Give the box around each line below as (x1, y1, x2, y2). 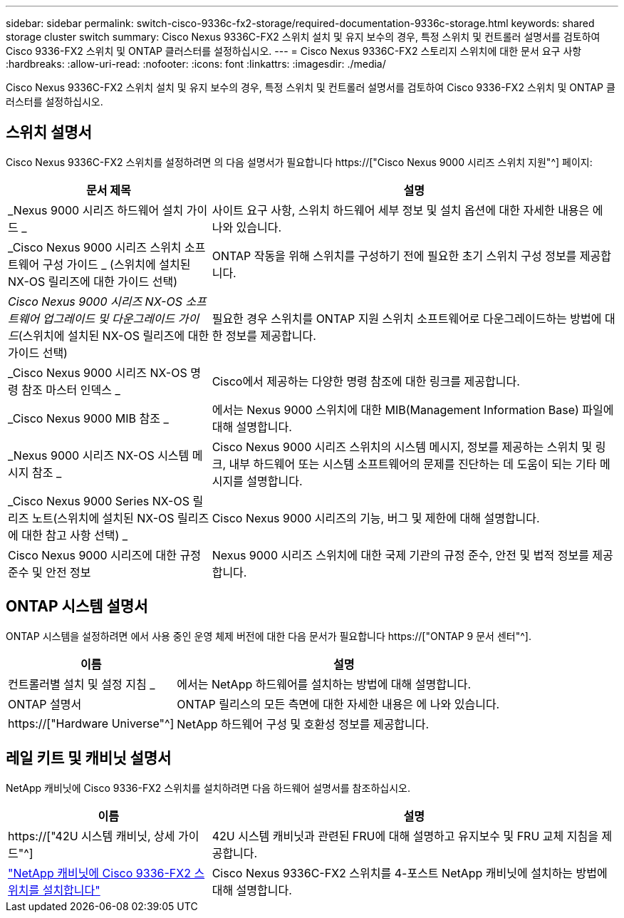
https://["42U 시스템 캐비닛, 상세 (8, 828, 175, 843)
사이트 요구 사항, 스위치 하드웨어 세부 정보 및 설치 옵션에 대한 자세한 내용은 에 (212, 202, 603, 217)
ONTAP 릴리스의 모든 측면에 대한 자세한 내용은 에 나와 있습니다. (177, 696, 500, 711)
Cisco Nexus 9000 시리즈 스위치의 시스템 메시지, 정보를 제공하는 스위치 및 (212, 439, 593, 454)
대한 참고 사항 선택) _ (21, 527, 128, 542)
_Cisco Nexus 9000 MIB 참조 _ (8, 411, 169, 426)
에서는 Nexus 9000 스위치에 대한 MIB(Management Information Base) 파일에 (212, 402, 614, 417)
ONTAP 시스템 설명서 (6, 597, 148, 616)
